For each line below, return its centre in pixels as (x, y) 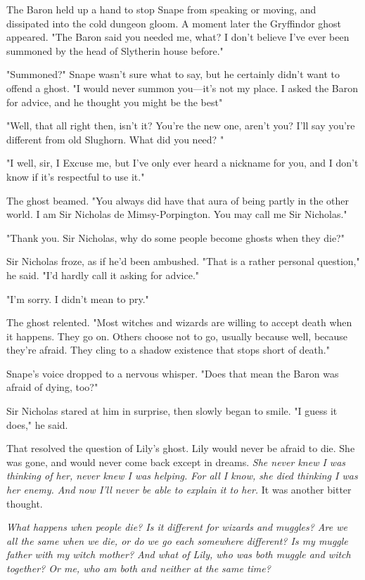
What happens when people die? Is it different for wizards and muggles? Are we (177, 527)
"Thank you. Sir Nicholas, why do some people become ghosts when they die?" (175, 237)
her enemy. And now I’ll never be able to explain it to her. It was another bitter (179, 490)
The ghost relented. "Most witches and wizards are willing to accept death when (179, 322)
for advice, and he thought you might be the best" (115, 102)
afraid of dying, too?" (52, 387)
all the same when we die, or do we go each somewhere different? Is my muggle (177, 540)
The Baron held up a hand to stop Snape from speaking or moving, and (161, 9)
